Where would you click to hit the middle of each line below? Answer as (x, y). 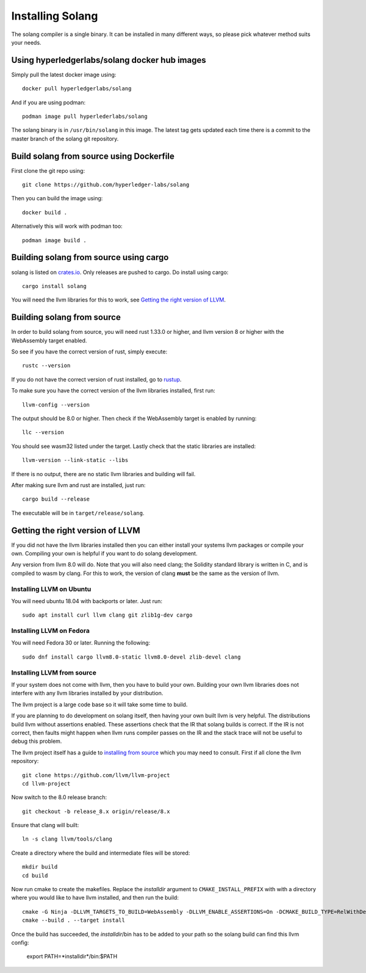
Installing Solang (55, 16)
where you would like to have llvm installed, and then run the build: (95, 898)
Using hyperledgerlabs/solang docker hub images (109, 60)
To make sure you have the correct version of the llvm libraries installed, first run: (113, 391)
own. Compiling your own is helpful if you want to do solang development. (104, 554)
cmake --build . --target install (74, 921)
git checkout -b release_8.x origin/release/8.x (96, 811)
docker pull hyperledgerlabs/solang (77, 89)
